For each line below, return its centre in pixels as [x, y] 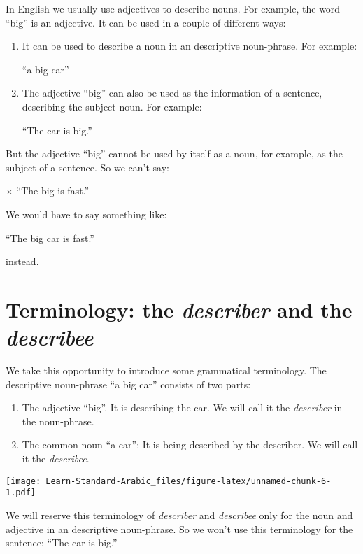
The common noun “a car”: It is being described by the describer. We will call [190, 445]
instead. [22, 261]
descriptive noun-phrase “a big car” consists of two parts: [128, 384]
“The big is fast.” [53, 191]
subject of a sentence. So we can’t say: [87, 167]
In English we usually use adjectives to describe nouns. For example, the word [173, 8]
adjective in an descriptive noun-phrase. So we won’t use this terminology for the [179, 528]
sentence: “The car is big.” [62, 542]
